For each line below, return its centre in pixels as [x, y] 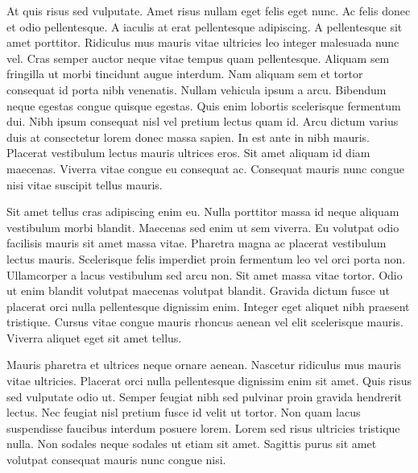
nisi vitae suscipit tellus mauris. [85, 184]
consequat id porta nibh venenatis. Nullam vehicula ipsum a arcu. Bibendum [197, 89]
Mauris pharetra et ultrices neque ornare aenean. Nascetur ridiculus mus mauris [204, 365]
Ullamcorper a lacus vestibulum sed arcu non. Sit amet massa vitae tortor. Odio [205, 274]
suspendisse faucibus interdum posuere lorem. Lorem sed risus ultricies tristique [203, 427]
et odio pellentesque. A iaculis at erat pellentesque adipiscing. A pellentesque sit [205, 26]
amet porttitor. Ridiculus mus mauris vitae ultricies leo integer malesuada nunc [203, 42]
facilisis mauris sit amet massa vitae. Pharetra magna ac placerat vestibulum [197, 243]
